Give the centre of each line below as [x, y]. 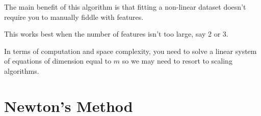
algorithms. [22, 70]
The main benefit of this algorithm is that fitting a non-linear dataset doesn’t [125, 7]
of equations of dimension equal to [58, 61]
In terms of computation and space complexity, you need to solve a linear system [130, 51]
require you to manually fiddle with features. [74, 17]
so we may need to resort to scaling [177, 61]
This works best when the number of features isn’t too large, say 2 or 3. [116, 34]
